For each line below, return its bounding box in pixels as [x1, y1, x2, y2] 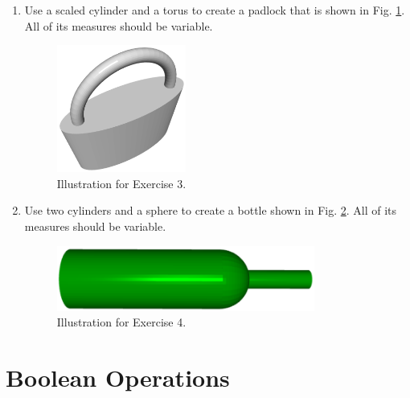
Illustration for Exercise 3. [56, 174, 187, 191]
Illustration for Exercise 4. [56, 314, 187, 330]
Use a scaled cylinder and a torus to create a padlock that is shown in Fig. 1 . [24, 2, 405, 18]
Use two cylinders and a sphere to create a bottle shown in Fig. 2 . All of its [24, 202, 397, 219]
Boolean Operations [6, 361, 230, 394]
